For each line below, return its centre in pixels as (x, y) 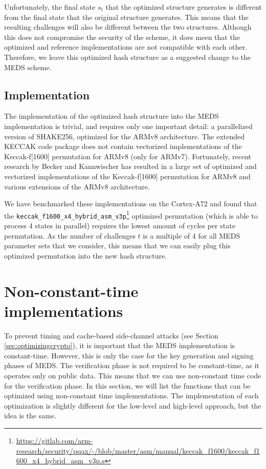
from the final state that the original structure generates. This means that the (126, 17)
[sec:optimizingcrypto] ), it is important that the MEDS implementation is (120, 345)
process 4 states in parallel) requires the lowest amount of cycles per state (120, 226)
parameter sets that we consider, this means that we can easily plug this (117, 246)
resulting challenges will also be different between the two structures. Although (128, 27)
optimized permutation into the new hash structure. (86, 255)
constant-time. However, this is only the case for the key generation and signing (129, 355)
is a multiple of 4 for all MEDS (192, 235)
